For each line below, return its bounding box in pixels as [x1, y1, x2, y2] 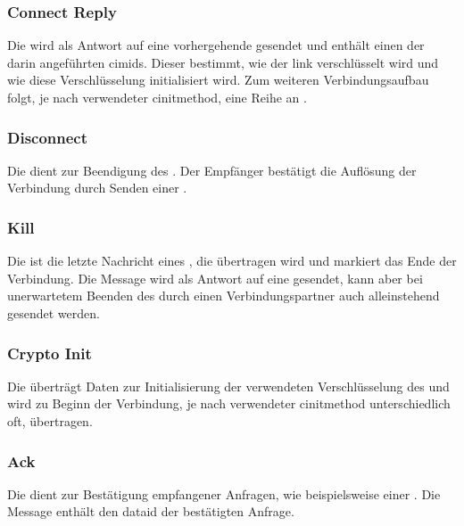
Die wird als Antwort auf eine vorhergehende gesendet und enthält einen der [7, 36, 425, 54]
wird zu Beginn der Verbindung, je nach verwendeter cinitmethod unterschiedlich [7, 394, 451, 413]
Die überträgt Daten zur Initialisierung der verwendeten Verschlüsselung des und [7, 376, 450, 395]
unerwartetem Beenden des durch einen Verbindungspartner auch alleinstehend [7, 286, 440, 305]
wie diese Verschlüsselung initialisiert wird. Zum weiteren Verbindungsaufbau [7, 70, 429, 89]
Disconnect [7, 126, 88, 148]
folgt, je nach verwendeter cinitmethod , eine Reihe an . [7, 88, 307, 106]
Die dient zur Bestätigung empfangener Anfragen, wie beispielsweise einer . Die [7, 484, 441, 503]
